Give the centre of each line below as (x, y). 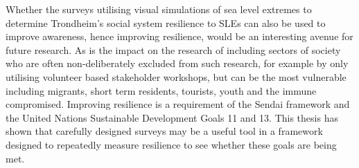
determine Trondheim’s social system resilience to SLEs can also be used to (166, 22)
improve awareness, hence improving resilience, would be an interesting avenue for (179, 36)
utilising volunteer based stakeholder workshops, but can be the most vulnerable (176, 76)
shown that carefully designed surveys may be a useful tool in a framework (164, 131)
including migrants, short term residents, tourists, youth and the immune (161, 90)
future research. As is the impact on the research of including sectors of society (173, 49)
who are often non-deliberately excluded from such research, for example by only (177, 63)
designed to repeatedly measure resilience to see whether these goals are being (171, 144)
